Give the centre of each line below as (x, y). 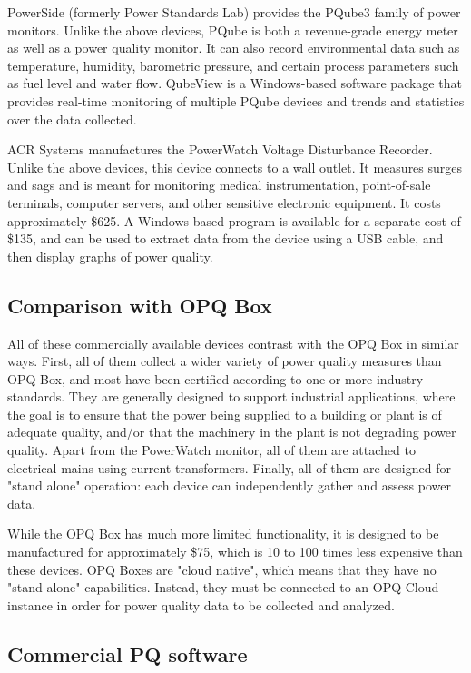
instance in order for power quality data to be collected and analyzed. (201, 604)
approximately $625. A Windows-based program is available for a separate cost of (234, 220)
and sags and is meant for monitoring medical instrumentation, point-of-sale (219, 185)
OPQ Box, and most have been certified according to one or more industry (216, 378)
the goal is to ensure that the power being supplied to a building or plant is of (225, 414)
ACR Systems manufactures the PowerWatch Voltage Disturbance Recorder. (220, 149)
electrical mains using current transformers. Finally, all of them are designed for (229, 467)
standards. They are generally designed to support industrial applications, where (231, 396)
